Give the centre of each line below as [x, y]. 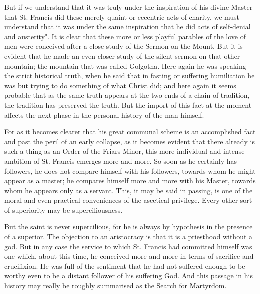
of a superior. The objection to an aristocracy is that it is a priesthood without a [128, 237]
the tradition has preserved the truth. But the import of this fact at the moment [128, 104]
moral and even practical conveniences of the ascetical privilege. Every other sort [128, 200]
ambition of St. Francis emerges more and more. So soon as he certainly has [121, 161]
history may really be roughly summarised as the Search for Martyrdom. [115, 286]
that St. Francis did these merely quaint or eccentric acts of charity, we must [122, 16]
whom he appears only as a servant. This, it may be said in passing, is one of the [128, 190]
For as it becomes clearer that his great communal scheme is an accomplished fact [130, 131]
